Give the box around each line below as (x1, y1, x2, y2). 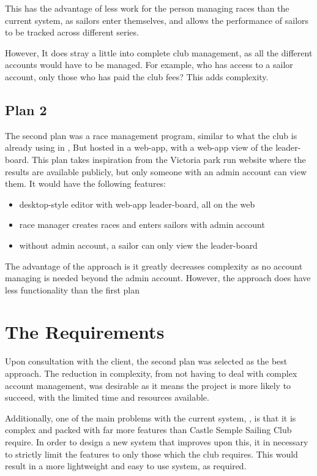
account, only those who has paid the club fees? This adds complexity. (5, 70, 269, 83)
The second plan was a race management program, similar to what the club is (5, 129, 297, 142)
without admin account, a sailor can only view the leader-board (19, 238, 258, 251)
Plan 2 (5, 100, 47, 119)
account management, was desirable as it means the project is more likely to (5, 379, 291, 391)
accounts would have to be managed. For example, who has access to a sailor (5, 58, 293, 71)
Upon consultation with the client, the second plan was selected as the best (5, 355, 288, 368)
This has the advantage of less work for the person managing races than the (5, 2, 289, 14)
